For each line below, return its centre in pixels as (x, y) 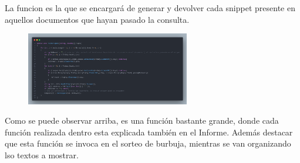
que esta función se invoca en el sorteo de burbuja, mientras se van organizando (148, 143)
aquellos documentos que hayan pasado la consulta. (97, 19)
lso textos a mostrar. (42, 155)
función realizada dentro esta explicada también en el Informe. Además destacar (149, 132)
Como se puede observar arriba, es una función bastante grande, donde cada (142, 120)
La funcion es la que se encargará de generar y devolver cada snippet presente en (150, 8)
